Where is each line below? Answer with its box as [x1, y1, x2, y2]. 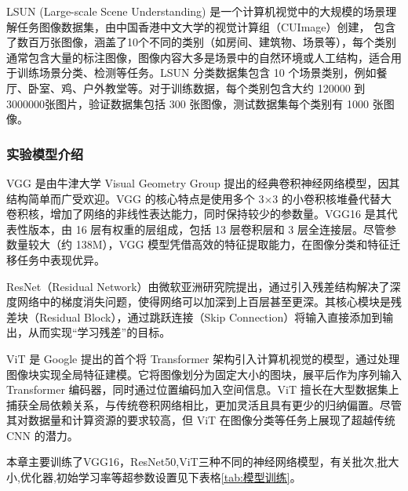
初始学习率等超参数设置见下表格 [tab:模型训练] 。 [56, 469, 301, 486]
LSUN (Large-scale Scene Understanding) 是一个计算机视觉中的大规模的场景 [6, 3, 386, 19]
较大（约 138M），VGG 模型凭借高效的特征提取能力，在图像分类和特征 [27, 236, 390, 253]
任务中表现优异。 [16, 251, 105, 267]
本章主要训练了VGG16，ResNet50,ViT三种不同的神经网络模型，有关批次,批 [6, 453, 388, 470]
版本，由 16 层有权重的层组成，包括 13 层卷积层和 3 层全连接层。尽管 [27, 220, 385, 237]
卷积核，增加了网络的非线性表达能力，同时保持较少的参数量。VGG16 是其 [6, 205, 387, 222]
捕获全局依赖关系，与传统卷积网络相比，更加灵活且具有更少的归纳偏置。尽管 [6, 396, 402, 413]
